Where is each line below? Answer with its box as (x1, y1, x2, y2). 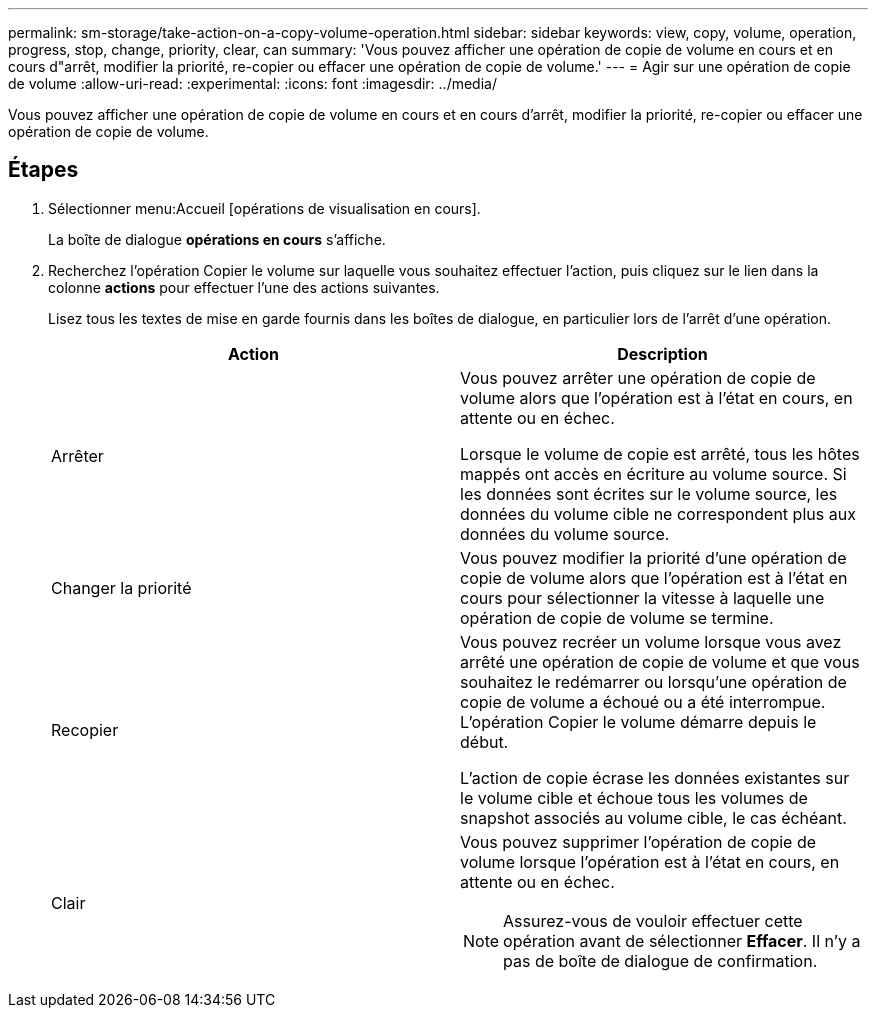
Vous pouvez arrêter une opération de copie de (460, 367, 816, 388)
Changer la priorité (51, 577, 192, 598)
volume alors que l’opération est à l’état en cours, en (460, 387, 853, 408)
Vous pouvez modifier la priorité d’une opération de (460, 547, 847, 568)
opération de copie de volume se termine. (460, 607, 774, 628)
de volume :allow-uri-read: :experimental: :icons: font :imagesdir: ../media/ (8, 75, 497, 92)
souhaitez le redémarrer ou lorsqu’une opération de (460, 671, 847, 692)
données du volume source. (460, 523, 670, 544)
